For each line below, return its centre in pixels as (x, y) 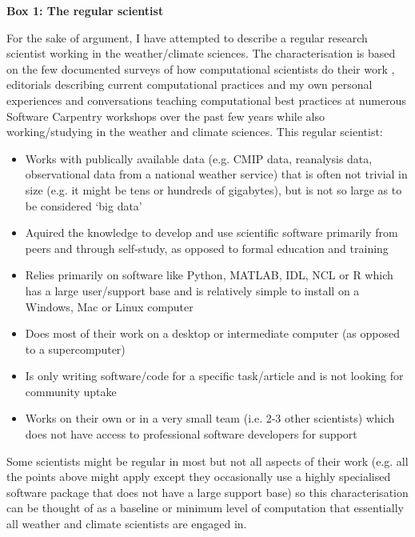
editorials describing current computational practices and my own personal (190, 84)
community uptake (71, 391)
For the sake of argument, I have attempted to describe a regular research (187, 37)
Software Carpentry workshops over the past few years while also (166, 116)
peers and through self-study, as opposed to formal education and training (207, 248)
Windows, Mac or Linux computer (109, 306)
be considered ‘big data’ (84, 205)
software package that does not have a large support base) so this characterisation (207, 492)
